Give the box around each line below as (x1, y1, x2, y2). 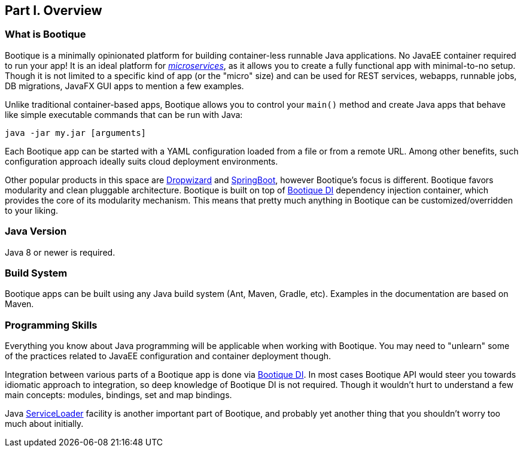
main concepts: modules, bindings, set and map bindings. (5, 390, 232, 401)
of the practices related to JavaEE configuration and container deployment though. (5, 351, 332, 362)
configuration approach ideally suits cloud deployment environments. (5, 156, 278, 166)
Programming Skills (5, 318, 98, 331)
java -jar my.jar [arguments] (5, 128, 147, 138)
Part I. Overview (5, 3, 102, 18)
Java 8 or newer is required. (5, 247, 115, 257)
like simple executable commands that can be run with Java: (5, 109, 243, 120)
